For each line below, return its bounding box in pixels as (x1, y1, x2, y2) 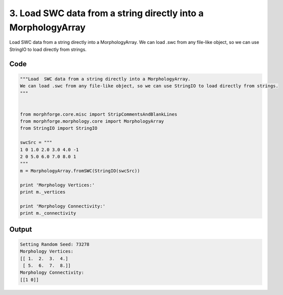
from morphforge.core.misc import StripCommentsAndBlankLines (20, 111, 177, 117)
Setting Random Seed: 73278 (20, 241, 89, 247)
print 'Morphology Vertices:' (20, 182, 95, 188)
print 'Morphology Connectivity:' (20, 203, 106, 209)
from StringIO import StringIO (20, 125, 98, 131)
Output (9, 225, 32, 233)
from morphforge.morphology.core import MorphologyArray (20, 119, 164, 124)
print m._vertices (20, 189, 66, 194)
